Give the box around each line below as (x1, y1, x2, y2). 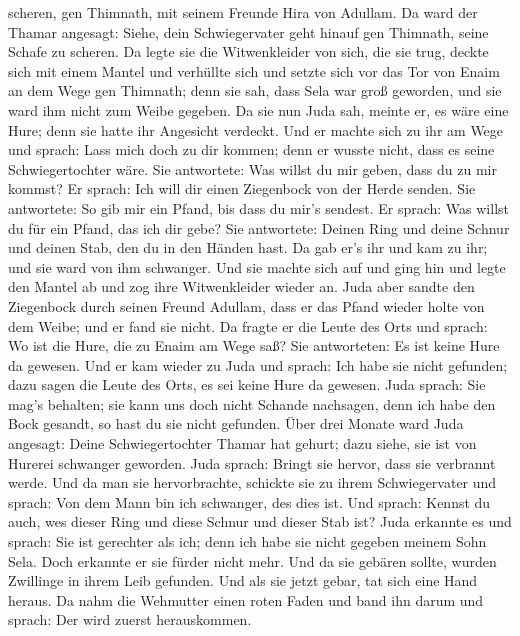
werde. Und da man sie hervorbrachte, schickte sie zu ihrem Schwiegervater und (8, 472, 497, 493)
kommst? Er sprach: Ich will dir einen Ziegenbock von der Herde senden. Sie (8, 178, 476, 199)
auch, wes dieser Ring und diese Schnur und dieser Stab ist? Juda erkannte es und (8, 511, 512, 532)
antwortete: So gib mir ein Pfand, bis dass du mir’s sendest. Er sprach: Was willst (8, 197, 510, 218)
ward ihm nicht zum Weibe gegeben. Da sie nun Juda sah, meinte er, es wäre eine (8, 99, 509, 120)
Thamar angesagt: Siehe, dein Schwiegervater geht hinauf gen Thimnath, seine (8, 21, 489, 42)
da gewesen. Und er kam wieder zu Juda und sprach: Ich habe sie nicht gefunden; (8, 354, 508, 375)
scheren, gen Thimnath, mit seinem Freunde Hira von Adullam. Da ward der (8, 2, 478, 22)
